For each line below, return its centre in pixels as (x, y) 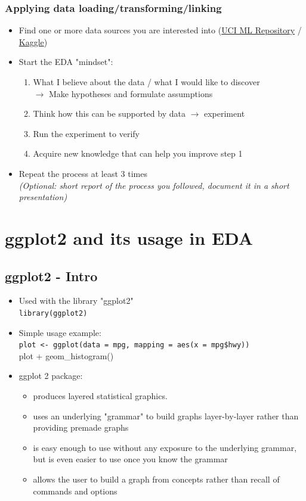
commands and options (75, 491)
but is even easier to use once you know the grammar (130, 459)
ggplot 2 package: (51, 376)
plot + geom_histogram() (66, 355)
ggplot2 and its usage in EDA (129, 237)
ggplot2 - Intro (51, 276)
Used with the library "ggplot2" (76, 301)
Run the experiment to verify (86, 133)
